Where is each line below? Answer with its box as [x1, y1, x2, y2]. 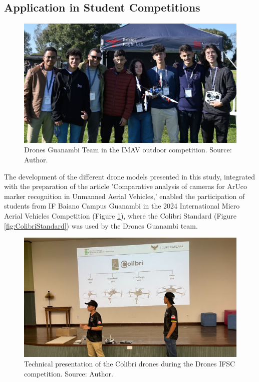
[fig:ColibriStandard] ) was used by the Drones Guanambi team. [4, 220, 198, 231]
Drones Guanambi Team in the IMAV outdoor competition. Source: [24, 144, 232, 155]
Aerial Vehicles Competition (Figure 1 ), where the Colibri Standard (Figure [4, 211, 236, 221]
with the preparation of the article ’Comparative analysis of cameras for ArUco [4, 181, 247, 192]
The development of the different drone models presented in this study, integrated [4, 171, 255, 181]
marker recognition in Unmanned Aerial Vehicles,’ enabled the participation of [4, 190, 245, 201]
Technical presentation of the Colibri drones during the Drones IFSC [24, 358, 235, 369]
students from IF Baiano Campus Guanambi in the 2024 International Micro [4, 201, 240, 211]
